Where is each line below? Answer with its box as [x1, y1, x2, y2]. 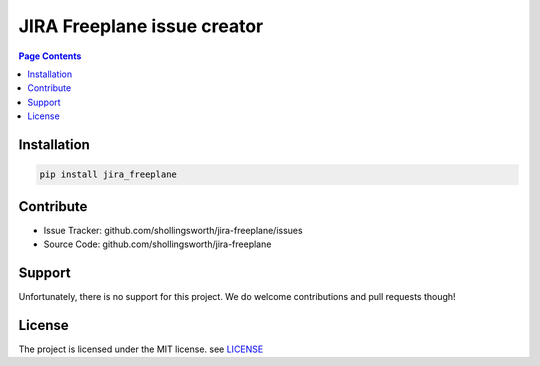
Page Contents [18, 50, 82, 62]
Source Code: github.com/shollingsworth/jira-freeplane [43, 238, 272, 250]
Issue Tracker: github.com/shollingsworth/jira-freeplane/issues [43, 224, 304, 236]
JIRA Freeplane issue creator [18, 15, 264, 37]
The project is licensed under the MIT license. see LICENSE [18, 343, 264, 355]
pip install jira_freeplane [39, 169, 177, 180]
